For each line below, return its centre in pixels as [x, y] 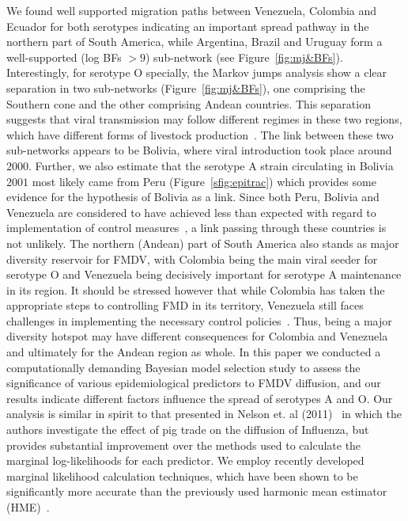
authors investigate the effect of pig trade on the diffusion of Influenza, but [188, 430]
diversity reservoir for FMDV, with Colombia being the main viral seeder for [192, 259]
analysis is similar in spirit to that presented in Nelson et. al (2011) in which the [204, 414]
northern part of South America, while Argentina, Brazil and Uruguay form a [195, 42]
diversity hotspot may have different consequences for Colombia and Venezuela [197, 336]
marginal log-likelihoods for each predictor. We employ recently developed [185, 460]
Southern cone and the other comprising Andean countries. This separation [189, 103]
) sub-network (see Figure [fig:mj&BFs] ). [244, 57]
